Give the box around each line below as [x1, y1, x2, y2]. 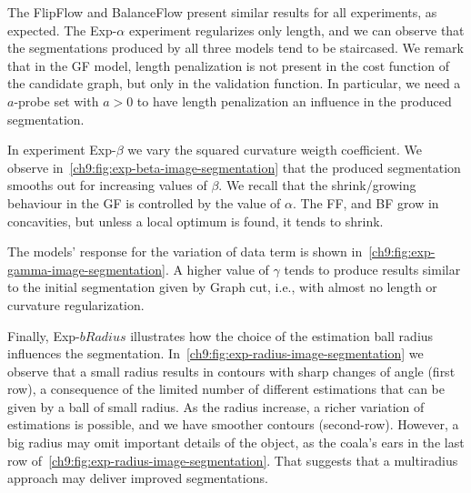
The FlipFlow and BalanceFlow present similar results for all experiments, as [7, 3, 437, 21]
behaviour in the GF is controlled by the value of [7, 193, 281, 212]
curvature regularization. [7, 295, 145, 314]
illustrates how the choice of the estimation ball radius [130, 326, 434, 345]
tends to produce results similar [284, 259, 461, 278]
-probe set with [14, 91, 99, 110]
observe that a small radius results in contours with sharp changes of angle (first [7, 361, 456, 380]
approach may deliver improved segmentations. [7, 468, 268, 488]
